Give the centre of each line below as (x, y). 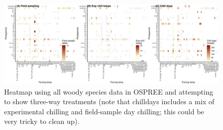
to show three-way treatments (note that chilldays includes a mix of (109, 101)
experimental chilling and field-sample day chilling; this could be (104, 111)
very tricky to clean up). (42, 121)
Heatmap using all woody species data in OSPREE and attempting (109, 91)
